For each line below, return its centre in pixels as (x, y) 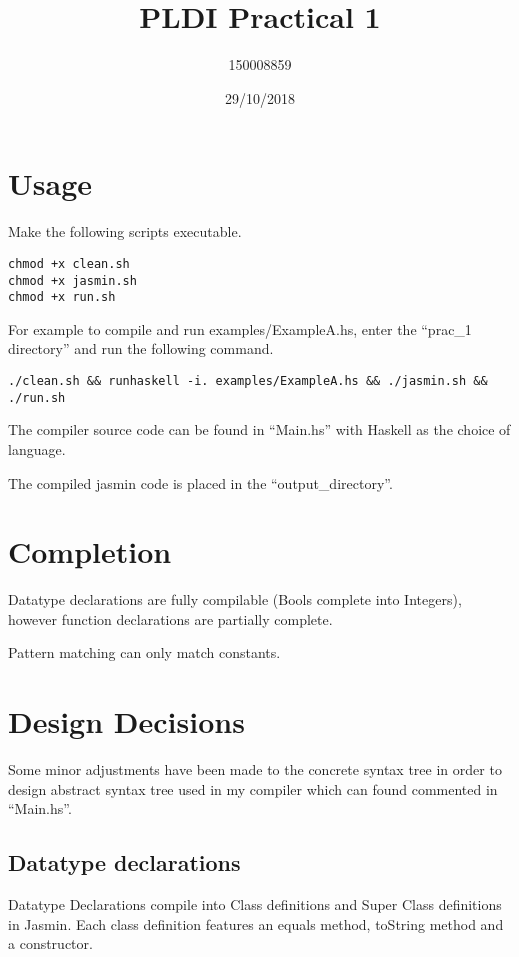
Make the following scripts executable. (125, 231)
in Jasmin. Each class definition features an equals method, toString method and (256, 923)
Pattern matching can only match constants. (144, 652)
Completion (90, 551)
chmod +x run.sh (62, 297)
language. (37, 448)
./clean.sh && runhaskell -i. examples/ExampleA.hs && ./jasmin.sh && (248, 381)
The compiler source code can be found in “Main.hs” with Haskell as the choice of (259, 429)
